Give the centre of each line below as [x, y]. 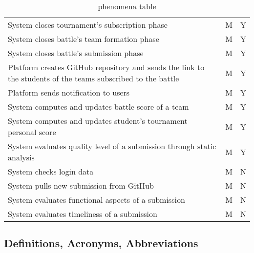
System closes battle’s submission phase [76, 53]
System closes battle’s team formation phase [84, 39]
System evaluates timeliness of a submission [83, 214]
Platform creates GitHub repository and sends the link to [106, 67]
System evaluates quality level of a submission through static [112, 146]
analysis [21, 157]
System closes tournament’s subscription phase [88, 25]
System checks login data [51, 171]
